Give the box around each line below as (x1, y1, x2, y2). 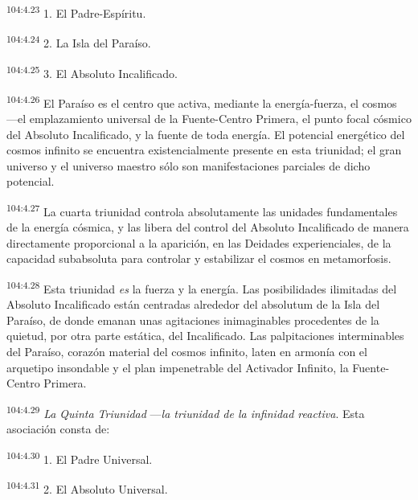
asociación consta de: (6, 420, 110, 437)
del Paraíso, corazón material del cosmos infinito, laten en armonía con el (6, 343, 367, 360)
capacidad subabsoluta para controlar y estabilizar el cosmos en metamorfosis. (6, 250, 391, 267)
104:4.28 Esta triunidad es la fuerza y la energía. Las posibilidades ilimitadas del (6, 278, 397, 297)
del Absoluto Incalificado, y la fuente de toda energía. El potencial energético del (6, 125, 405, 142)
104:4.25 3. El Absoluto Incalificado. (6, 62, 178, 81)
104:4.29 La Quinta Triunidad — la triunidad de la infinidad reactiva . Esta (6, 402, 365, 421)
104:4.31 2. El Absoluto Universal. (6, 477, 168, 497)
